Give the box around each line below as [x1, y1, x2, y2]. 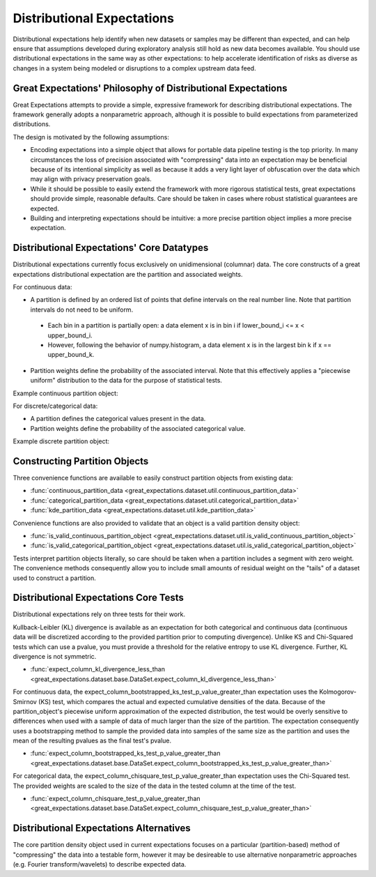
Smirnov [13, 697, 38, 706]
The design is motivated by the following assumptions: [13, 132, 170, 141]
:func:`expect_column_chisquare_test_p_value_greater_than [30, 795, 201, 803]
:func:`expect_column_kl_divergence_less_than [30, 665, 165, 673]
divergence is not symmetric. [13, 652, 97, 660]
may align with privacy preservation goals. [30, 175, 152, 183]
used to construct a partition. [13, 574, 97, 582]
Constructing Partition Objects [13, 455, 149, 467]
